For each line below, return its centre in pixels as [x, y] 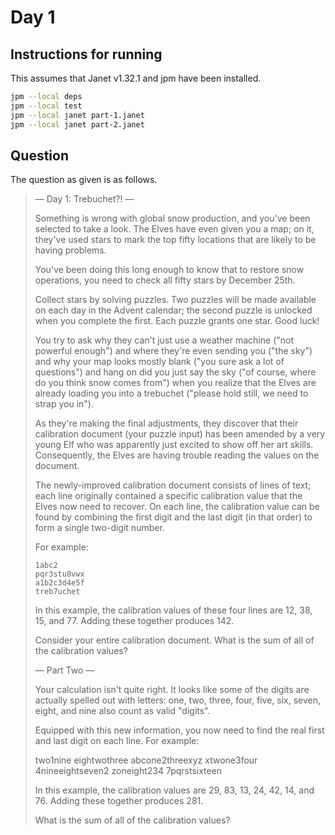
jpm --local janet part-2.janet [77, 124]
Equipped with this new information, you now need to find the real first [179, 730]
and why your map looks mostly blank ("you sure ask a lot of [159, 362]
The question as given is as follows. [84, 180]
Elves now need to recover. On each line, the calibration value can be [177, 507]
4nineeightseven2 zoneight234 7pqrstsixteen [128, 771]
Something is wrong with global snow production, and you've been [172, 218]
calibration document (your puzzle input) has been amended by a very [180, 434]
